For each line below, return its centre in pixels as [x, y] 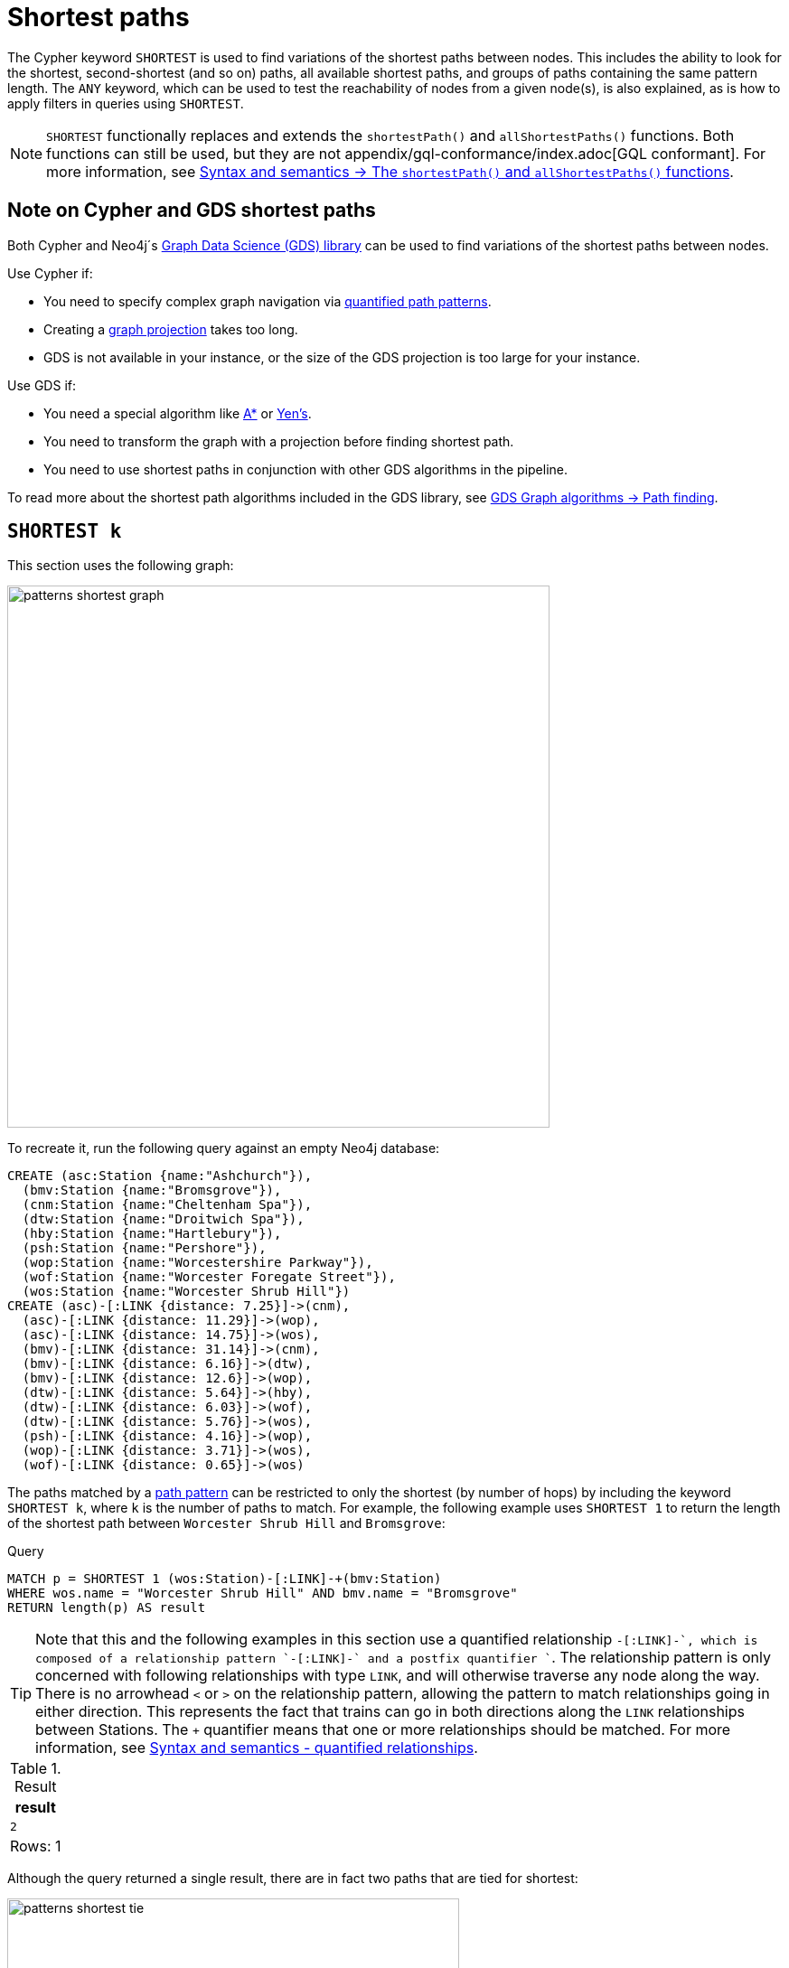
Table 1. [35, 1769]
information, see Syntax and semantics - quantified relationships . [257, 1748]
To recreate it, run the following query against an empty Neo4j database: [224, 1148]
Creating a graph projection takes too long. [171, 329]
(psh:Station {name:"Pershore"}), [144, 1248]
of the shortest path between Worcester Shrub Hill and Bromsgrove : [226, 1523]
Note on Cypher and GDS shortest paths [192, 211]
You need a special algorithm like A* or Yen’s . [178, 413]
